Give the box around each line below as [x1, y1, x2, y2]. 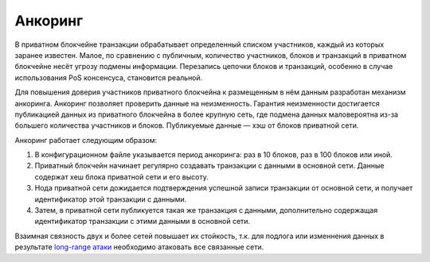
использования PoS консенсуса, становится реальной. [14, 72, 203, 83]
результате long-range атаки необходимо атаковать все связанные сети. [14, 242, 264, 252]
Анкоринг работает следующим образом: [14, 135, 158, 144]
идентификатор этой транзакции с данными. [34, 195, 187, 204]
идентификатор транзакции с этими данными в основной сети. [34, 217, 251, 226]
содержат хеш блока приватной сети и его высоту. [34, 171, 209, 182]
